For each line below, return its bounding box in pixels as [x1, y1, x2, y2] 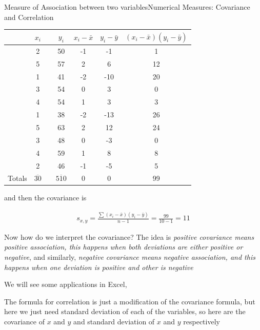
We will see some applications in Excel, [4, 279, 127, 290]
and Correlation [4, 11, 54, 22]
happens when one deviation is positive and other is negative [4, 261, 193, 272]
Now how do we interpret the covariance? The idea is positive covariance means [4, 231, 254, 242]
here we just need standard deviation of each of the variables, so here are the [4, 306, 246, 317]
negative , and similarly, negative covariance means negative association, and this [4, 252, 255, 262]
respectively [183, 316, 220, 327]
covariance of [4, 316, 45, 327]
